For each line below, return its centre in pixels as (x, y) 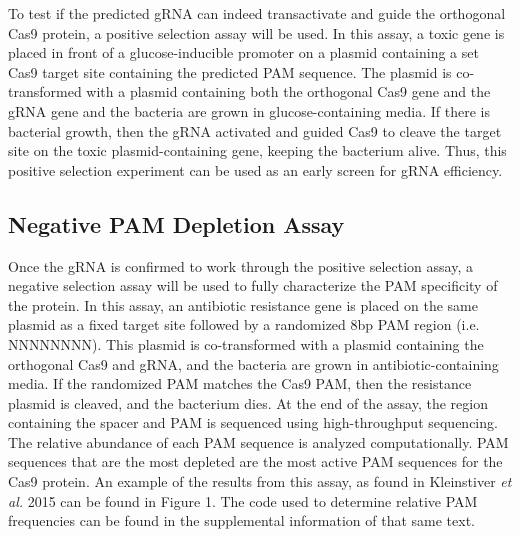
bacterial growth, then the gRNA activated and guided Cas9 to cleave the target (255, 130)
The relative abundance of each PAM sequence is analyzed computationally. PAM (258, 441)
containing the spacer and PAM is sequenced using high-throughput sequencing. (253, 422)
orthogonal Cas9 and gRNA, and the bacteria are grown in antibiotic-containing (253, 363)
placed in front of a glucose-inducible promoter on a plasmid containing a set (243, 52)
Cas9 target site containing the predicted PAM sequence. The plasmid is (230, 71)
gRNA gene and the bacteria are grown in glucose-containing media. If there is (249, 110)
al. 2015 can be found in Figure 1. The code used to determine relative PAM (243, 500)
